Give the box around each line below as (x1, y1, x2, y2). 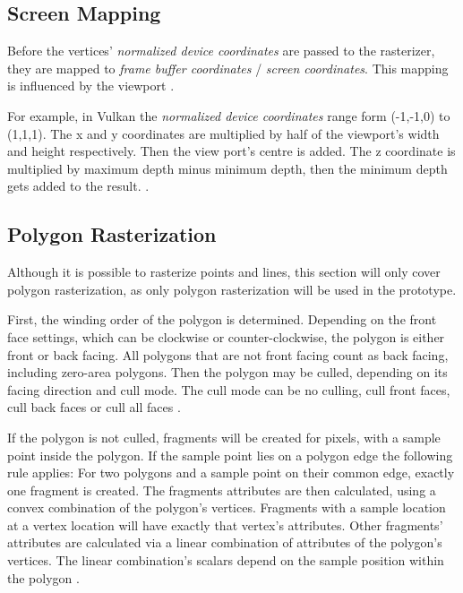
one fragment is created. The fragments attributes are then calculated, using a (7, 480, 436, 499)
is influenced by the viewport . (7, 76, 175, 95)
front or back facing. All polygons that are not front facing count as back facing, (7, 345, 449, 364)
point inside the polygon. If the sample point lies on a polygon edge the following (7, 445, 453, 464)
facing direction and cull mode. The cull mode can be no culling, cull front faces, (7, 380, 450, 399)
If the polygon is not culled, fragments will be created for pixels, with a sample (7, 427, 441, 446)
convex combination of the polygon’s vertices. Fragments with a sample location (7, 498, 446, 517)
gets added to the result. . (7, 176, 150, 195)
